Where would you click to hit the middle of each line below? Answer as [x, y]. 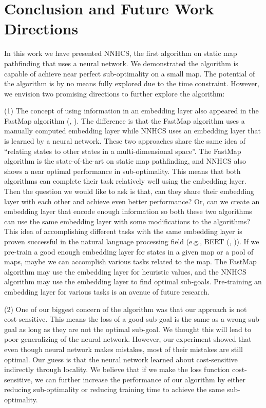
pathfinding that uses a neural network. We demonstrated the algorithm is [121, 63]
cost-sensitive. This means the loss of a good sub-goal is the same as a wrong [125, 319]
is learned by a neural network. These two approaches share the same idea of [125, 141]
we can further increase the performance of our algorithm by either [140, 379]
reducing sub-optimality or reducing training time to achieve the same [115, 389]
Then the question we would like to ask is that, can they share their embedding [129, 191]
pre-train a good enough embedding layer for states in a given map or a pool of [129, 251]
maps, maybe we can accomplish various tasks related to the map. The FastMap [130, 261]
